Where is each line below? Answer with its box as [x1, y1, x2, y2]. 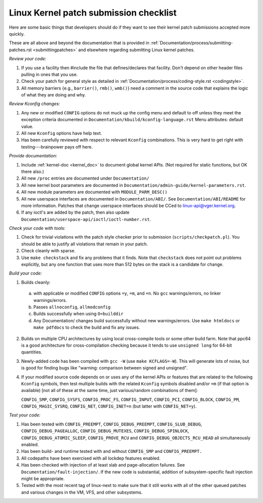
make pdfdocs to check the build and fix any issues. [33, 324, 140, 331]
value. [21, 123, 34, 129]
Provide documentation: [9, 153, 57, 159]
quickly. [9, 31, 25, 37]
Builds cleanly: [21, 279, 51, 285]
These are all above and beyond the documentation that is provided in [9, 40, 150, 46]
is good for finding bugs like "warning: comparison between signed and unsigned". [21, 365, 188, 371]
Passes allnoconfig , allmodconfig [33, 304, 111, 310]
